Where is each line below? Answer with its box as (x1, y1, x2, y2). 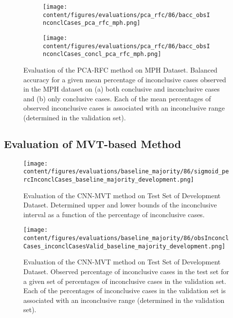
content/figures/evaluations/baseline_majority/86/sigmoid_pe (23, 168, 229, 175)
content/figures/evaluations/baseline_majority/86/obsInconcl (23, 235, 229, 242)
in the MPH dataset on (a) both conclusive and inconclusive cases (23, 84, 220, 94)
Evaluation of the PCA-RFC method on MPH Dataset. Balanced (23, 64, 217, 75)
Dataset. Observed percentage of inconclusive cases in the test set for (23, 266, 229, 277)
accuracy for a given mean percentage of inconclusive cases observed (23, 74, 226, 84)
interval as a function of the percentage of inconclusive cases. (23, 209, 205, 219)
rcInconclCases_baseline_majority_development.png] (23, 176, 194, 184)
